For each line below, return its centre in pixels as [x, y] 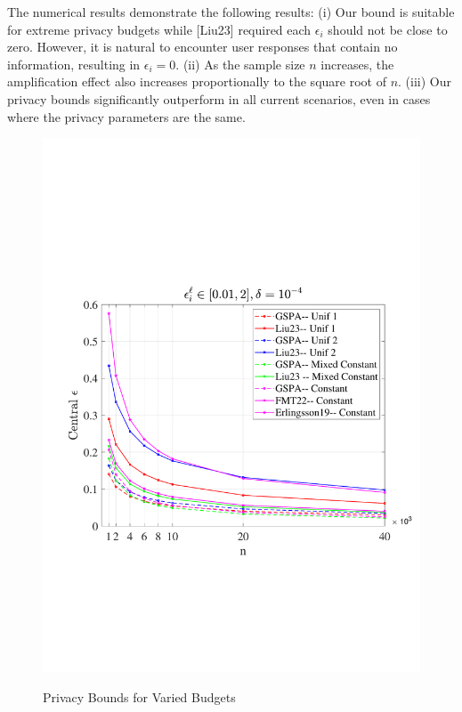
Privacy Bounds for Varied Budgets [139, 696]
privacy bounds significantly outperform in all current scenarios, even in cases [219, 98]
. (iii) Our [425, 81]
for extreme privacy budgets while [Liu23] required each [159, 29]
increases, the [357, 64]
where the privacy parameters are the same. [126, 116]
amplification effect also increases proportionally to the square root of [197, 81]
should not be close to [388, 29]
